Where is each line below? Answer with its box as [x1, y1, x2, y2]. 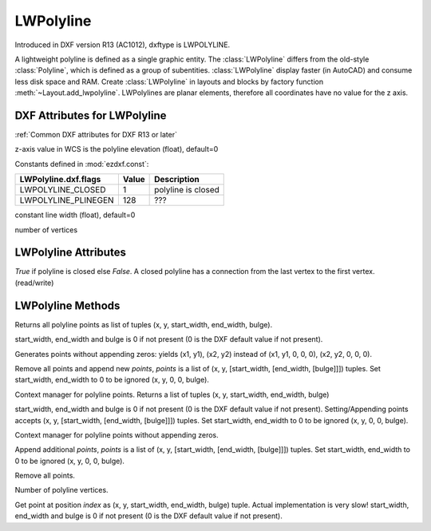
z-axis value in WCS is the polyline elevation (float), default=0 [14, 145, 219, 154]
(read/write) [14, 278, 54, 287]
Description [154, 174, 200, 185]
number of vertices [14, 224, 78, 235]
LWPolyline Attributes [14, 246, 127, 260]
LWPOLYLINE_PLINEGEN [19, 195, 115, 206]
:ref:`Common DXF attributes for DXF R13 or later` [14, 130, 177, 140]
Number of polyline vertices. [14, 485, 109, 495]
